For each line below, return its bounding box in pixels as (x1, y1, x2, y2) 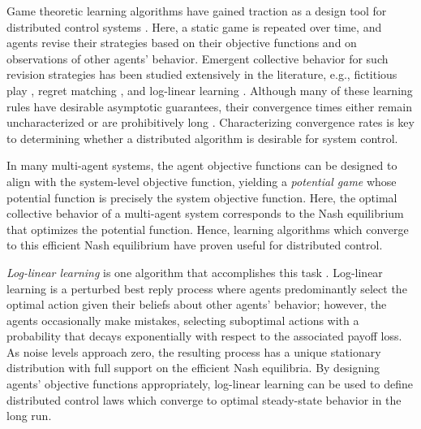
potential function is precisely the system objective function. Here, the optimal (6, 188, 397, 206)
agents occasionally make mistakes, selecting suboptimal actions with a (6, 311, 359, 328)
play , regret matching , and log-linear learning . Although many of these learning (6, 81, 413, 98)
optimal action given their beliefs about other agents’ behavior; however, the (6, 296, 387, 313)
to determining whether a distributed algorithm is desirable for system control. (6, 129, 398, 146)
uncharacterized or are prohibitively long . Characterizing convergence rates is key (6, 114, 415, 131)
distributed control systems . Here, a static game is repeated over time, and (6, 18, 382, 35)
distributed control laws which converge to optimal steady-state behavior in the (6, 391, 402, 408)
